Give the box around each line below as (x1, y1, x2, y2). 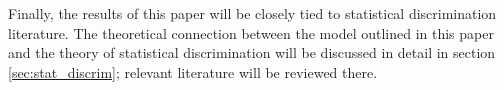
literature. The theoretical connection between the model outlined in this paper (8, 22, 494, 43)
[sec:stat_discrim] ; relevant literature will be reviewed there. (8, 61, 378, 82)
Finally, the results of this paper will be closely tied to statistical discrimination (8, 3, 497, 23)
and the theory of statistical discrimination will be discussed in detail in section (8, 42, 496, 63)
